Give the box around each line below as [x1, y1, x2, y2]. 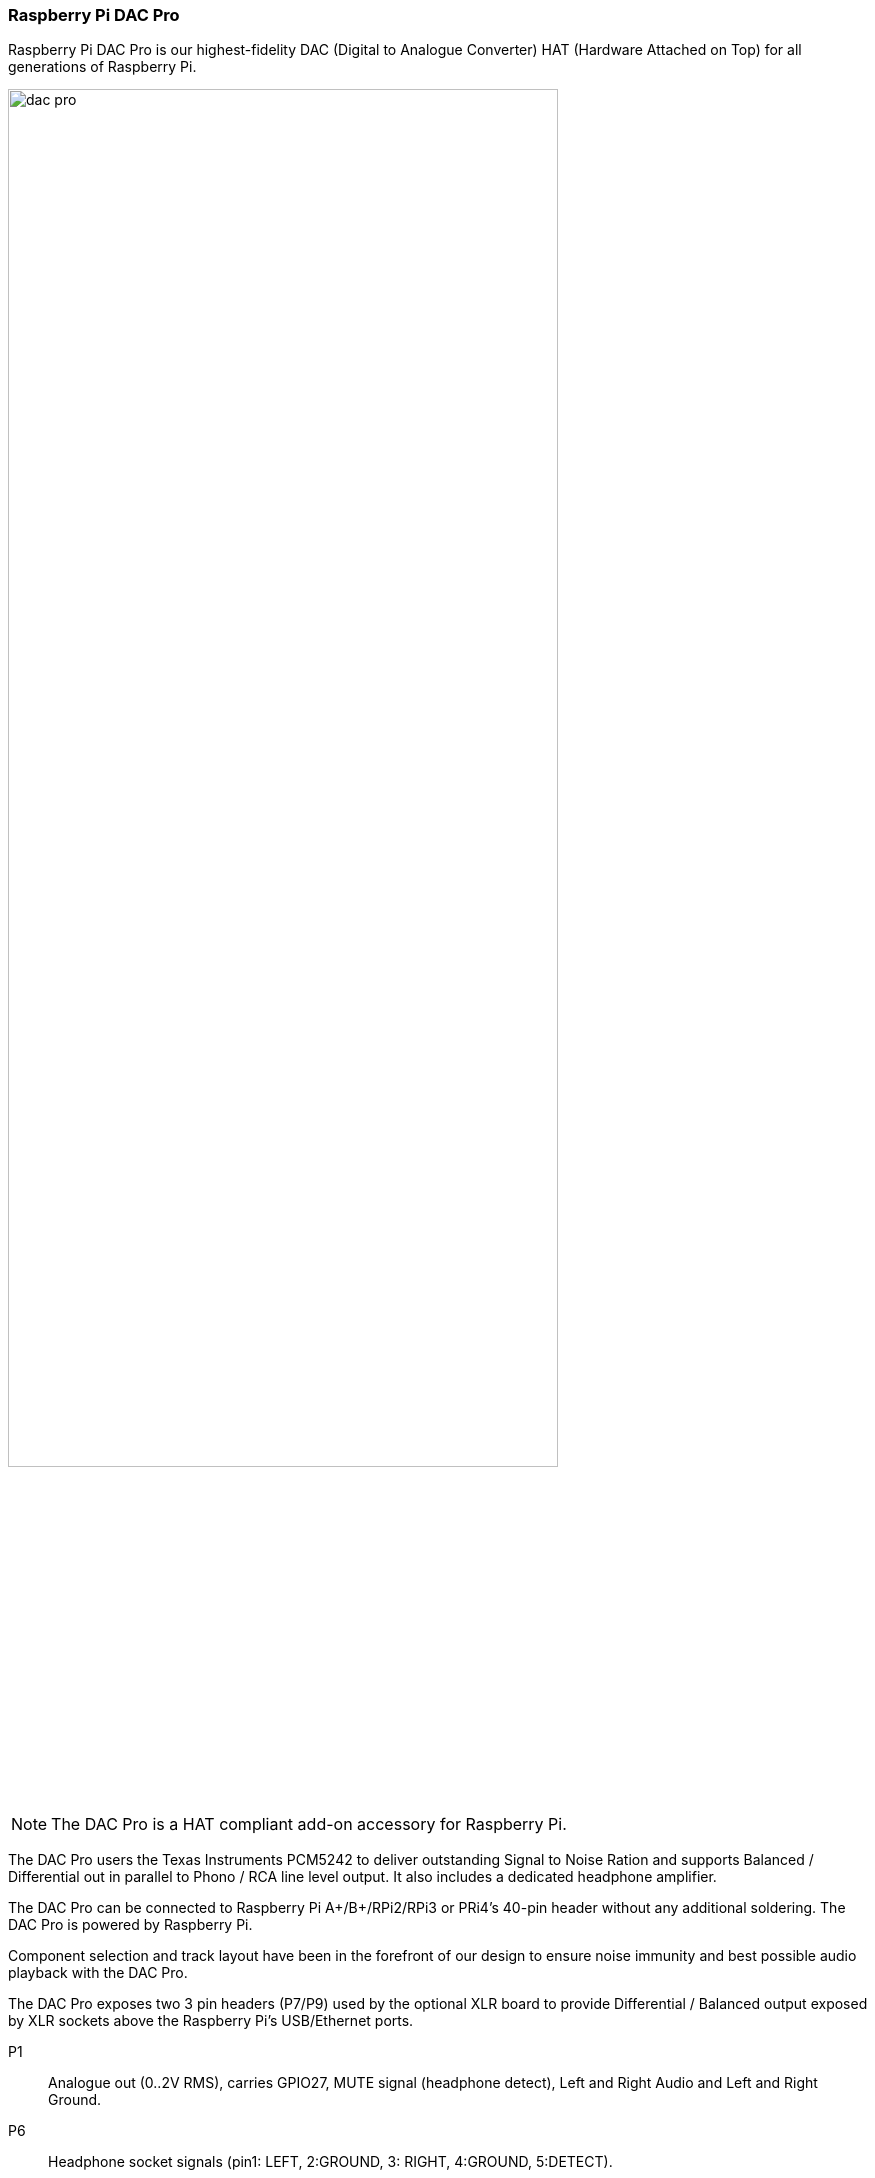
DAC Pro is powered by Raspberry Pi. [8, 1915, 253, 1933]
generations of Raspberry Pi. [8, 58, 197, 76]
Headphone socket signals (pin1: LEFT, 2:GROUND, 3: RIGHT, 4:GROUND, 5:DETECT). [48, 2152, 613, 2170]
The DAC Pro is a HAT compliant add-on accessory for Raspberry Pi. [51, 1813, 567, 1834]
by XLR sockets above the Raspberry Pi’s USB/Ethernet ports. [8, 2011, 414, 2029]
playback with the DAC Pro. [8, 1963, 188, 1981]
